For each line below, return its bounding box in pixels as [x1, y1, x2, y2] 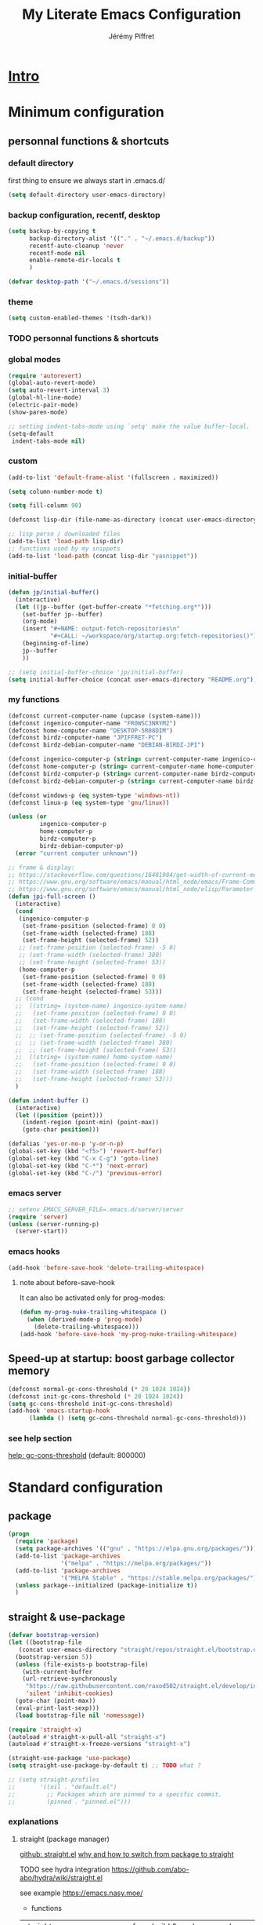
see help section [8, 1433, 73, 1444]
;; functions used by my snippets [8, 544, 121, 553]
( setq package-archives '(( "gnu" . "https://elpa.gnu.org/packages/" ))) [15, 1545, 258, 1553]
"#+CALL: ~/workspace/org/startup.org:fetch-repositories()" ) [49, 632, 258, 641]
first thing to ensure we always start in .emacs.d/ [8, 175, 166, 185]
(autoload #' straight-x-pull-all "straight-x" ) [8, 1733, 167, 1741]
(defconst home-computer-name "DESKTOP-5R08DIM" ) [8, 726, 174, 735]
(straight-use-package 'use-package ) [8, 1755, 131, 1762]
